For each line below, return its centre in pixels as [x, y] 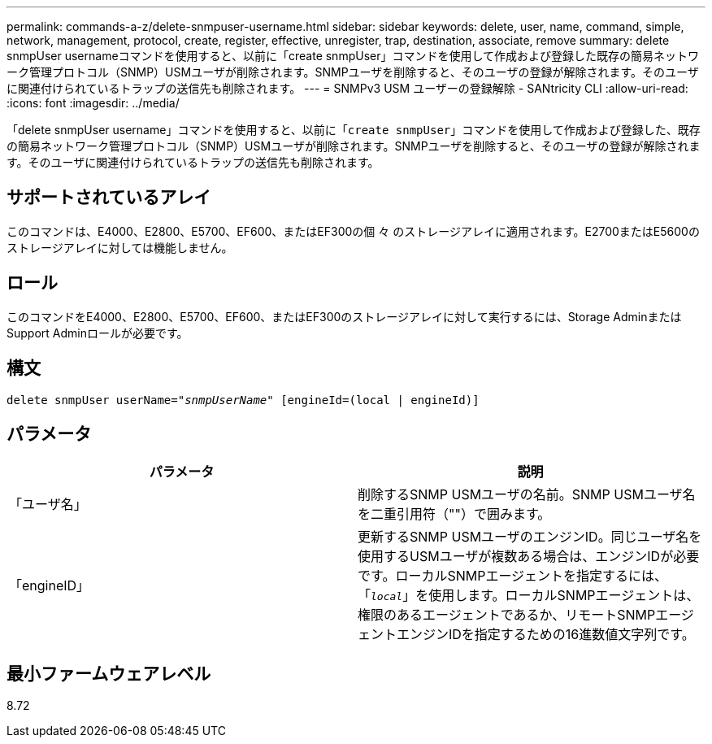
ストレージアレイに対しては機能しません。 [120, 247]
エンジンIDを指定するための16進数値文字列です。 [546, 635]
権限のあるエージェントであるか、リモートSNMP [507, 615]
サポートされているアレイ [109, 198]
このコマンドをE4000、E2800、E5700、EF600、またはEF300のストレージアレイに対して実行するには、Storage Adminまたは [344, 316]
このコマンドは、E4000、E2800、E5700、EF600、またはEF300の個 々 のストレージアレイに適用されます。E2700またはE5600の [353, 231]
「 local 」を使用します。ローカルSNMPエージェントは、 [529, 596]
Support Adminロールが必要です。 [98, 333]
